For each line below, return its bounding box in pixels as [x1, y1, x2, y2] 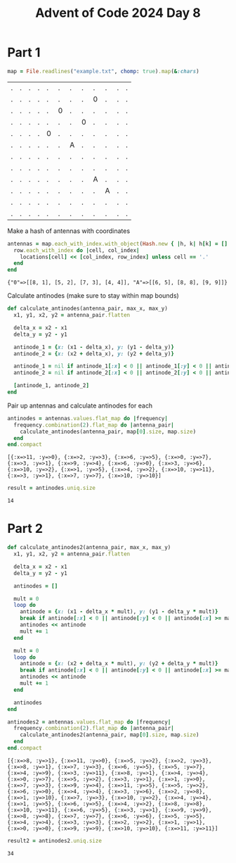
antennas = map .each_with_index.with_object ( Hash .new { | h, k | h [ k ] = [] [7, 240, 228, 247]
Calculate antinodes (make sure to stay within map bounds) [7, 291, 179, 300]
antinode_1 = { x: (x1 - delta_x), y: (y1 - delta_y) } [13, 344, 174, 351]
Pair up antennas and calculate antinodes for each [7, 401, 153, 410]
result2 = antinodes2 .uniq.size [7, 837, 102, 844]
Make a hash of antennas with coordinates [7, 227, 131, 235]
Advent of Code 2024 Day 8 [34, 5, 202, 21]
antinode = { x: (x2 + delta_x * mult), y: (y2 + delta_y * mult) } [20, 660, 218, 667]
